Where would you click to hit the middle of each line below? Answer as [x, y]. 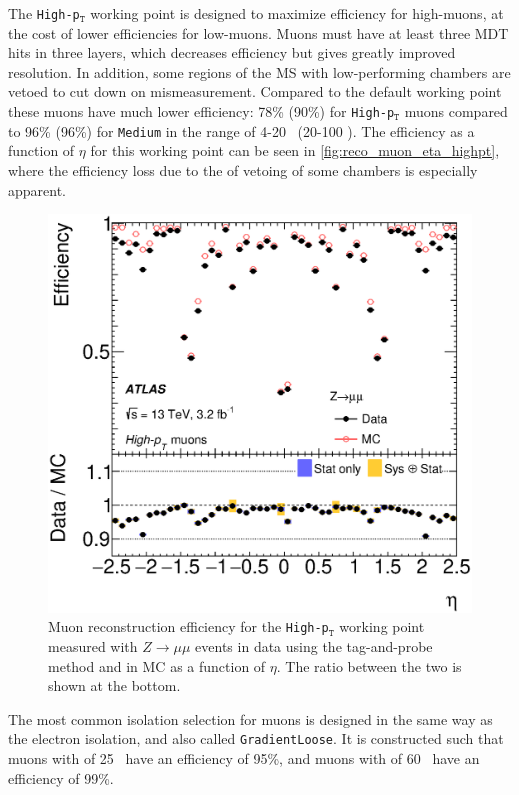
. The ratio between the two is [369, 665]
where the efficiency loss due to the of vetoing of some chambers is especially [243, 169]
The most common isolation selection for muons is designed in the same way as [250, 718]
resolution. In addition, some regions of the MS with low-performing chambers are [259, 71]
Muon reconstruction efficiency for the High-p [188, 626]
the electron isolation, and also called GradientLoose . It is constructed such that [256, 738]
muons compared [456, 111]
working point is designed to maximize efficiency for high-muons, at [297, 13]
